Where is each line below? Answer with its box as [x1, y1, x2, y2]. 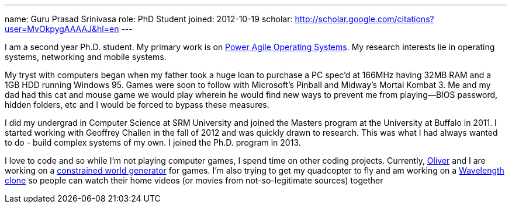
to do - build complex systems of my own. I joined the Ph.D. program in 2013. [5, 138, 301, 147]
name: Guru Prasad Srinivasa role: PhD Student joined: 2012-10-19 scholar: [5, 14, 293, 24]
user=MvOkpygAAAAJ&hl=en [5, 24, 119, 34]
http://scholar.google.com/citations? [295, 14, 434, 24]
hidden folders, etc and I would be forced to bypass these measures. [5, 100, 269, 110]
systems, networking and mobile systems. [5, 52, 167, 62]
